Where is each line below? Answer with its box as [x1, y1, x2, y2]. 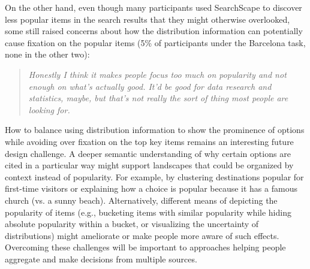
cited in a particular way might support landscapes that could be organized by [5, 159, 294, 171]
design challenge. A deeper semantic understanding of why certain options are [5, 147, 291, 159]
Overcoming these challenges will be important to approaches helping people [5, 241, 286, 253]
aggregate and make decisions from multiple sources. [5, 252, 197, 265]
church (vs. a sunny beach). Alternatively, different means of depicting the [5, 194, 278, 206]
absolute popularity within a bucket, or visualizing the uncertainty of [5, 217, 259, 230]
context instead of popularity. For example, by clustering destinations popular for [5, 170, 304, 183]
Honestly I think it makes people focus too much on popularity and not [28, 68, 287, 80]
